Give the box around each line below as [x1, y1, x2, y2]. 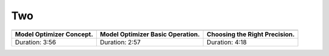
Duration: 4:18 [207, 38, 247, 46]
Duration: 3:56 [15, 38, 56, 46]
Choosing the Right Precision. [207, 30, 295, 39]
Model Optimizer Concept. [15, 30, 94, 39]
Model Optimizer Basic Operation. [99, 30, 200, 39]
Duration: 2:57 [99, 38, 141, 46]
